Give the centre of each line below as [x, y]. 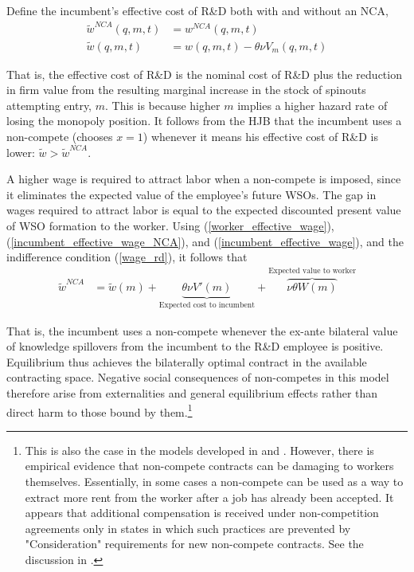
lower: [21, 152]
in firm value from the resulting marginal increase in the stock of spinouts [186, 90]
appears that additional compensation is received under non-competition [202, 513]
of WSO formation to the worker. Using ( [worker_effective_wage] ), [170, 225]
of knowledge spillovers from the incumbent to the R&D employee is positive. [195, 346]
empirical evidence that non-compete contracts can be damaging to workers [209, 466]
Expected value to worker [312, 271]
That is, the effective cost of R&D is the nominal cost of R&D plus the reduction [204, 74]
